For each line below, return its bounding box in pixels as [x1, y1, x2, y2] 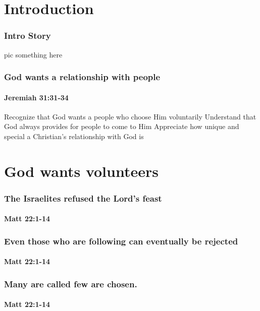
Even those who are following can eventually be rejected [4, 234, 238, 247]
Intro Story [4, 29, 51, 42]
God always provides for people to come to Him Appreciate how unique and [4, 121, 239, 132]
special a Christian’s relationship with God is [4, 131, 144, 142]
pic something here [4, 49, 63, 59]
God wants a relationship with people [4, 71, 161, 83]
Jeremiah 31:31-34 [4, 92, 69, 102]
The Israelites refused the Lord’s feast [4, 192, 162, 204]
